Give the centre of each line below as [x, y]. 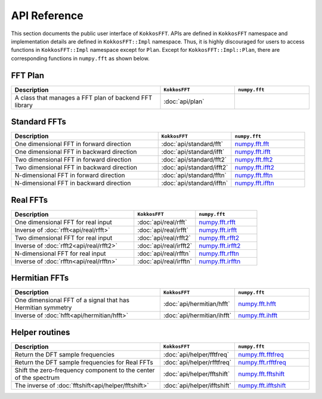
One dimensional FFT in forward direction [73, 144]
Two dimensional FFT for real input [64, 237]
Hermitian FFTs [40, 278]
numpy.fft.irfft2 [220, 246]
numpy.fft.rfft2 [219, 237]
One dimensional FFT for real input [64, 222]
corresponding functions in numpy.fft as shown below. [80, 58]
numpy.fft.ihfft [258, 316]
